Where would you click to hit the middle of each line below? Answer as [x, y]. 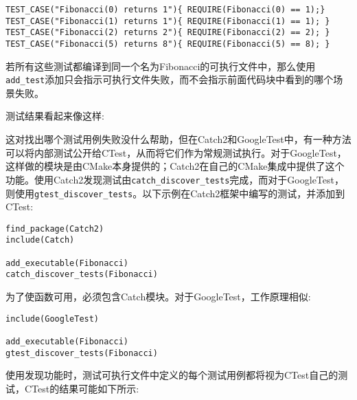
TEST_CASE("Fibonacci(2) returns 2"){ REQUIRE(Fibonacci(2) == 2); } [168, 33]
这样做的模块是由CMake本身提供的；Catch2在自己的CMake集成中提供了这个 [175, 166]
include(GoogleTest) [53, 319]
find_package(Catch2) [55, 229]
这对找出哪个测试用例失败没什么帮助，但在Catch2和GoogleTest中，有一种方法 [178, 139]
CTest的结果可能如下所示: [82, 388]
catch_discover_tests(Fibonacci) [82, 275]
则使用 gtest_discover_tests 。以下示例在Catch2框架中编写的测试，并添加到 [175, 193]
